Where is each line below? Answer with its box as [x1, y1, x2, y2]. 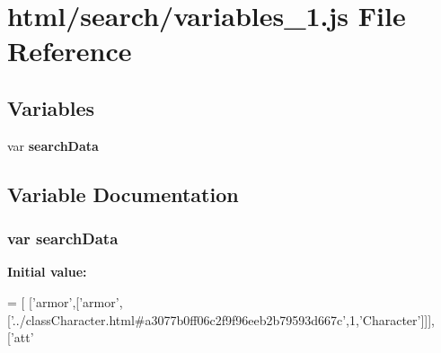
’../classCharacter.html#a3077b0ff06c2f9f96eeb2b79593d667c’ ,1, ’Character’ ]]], [10, 310, 435, 329]
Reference [7, 32, 132, 69]
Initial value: [7, 262, 87, 281]
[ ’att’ [7, 328, 34, 347]
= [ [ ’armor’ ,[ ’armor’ [7, 292, 119, 311]
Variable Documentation [7, 180, 239, 207]
